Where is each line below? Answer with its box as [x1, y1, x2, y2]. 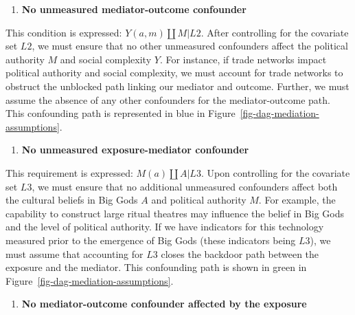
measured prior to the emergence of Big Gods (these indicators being [5, 232, 296, 247]
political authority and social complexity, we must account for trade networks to [5, 65, 343, 80]
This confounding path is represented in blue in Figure [5, 106, 236, 120]
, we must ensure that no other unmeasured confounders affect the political [32, 39, 348, 53]
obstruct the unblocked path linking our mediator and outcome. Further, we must [5, 78, 350, 93]
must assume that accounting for [5, 246, 144, 261]
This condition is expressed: [5, 25, 122, 39]
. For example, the [258, 193, 336, 207]
